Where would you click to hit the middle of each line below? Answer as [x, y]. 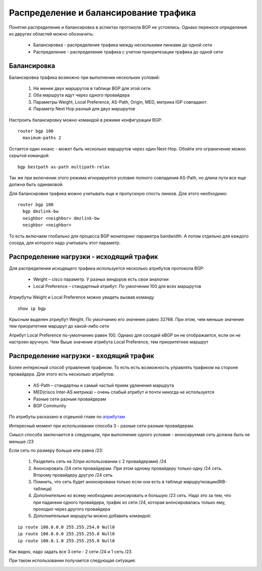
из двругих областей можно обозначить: [51, 34]
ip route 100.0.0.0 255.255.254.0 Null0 [66, 527]
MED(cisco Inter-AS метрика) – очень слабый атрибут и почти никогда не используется [124, 392]
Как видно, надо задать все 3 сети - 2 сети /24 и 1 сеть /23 [70, 552]
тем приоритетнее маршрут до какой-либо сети [59, 326]
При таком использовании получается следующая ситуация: [72, 561]
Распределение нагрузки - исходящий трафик [83, 257]
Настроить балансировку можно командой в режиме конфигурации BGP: [86, 120]
